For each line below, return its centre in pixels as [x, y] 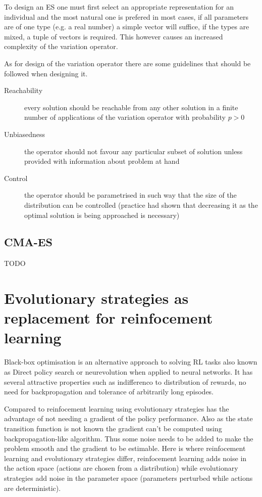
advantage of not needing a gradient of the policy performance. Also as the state [128, 418]
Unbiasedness [25, 134]
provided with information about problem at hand [102, 161]
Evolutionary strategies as [96, 298]
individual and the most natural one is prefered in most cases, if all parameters [126, 16]
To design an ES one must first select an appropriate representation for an [119, 7]
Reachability [23, 90]
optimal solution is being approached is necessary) [102, 215]
